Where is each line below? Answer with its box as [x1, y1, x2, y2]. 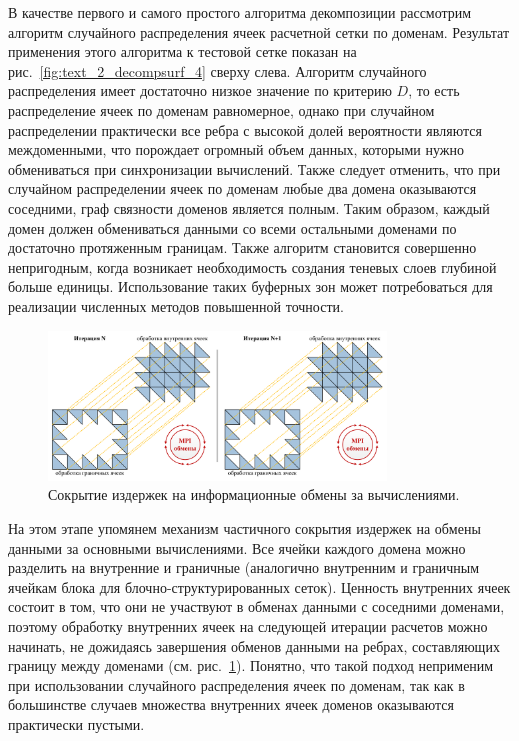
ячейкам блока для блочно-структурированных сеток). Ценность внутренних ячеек [8, 576, 511, 597]
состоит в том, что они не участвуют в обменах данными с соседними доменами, [8, 596, 505, 617]
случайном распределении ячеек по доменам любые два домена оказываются [8, 178, 477, 199]
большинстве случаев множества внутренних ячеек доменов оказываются [8, 694, 454, 715]
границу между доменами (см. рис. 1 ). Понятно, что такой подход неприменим [8, 655, 494, 676]
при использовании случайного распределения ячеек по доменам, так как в [8, 674, 465, 695]
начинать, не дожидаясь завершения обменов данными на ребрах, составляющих [8, 635, 500, 656]
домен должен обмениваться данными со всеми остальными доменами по [8, 217, 457, 238]
